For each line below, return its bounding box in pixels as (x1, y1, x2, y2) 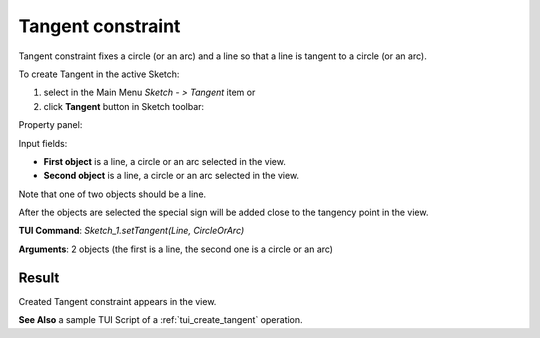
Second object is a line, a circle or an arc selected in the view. (43, 170, 300, 182)
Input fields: (18, 137, 68, 149)
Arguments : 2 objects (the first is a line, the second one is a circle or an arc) (18, 243, 334, 255)
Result (18, 269, 60, 286)
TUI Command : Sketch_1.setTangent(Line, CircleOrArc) (18, 225, 245, 237)
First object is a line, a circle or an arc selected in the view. (43, 155, 287, 167)
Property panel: (18, 119, 83, 131)
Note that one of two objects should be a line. (18, 188, 207, 200)
